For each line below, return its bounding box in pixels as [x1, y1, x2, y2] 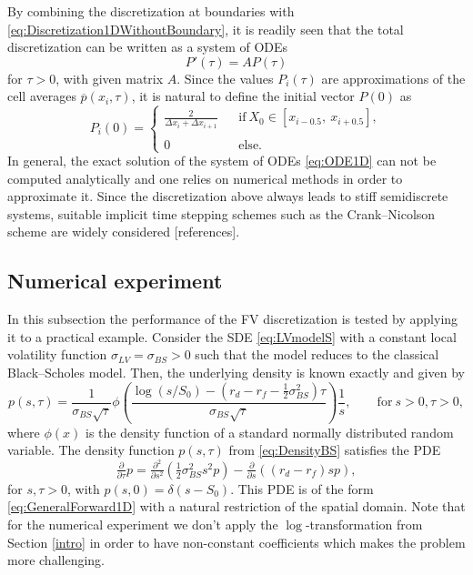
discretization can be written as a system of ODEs [7, 37, 288, 56]
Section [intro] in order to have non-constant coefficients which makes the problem [7, 532, 466, 551]
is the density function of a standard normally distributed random [85, 422, 454, 441]
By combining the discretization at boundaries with [7, 2, 295, 20]
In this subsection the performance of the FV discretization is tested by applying [7, 309, 458, 328]
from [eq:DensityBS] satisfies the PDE [228, 440, 441, 459]
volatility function [7, 345, 107, 364]
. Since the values [176, 68, 274, 87]
